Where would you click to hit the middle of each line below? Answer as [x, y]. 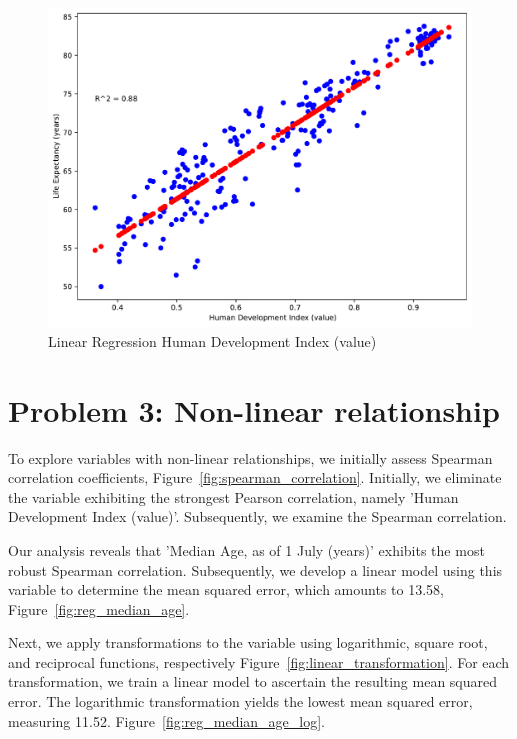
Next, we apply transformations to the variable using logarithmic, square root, [248, 642]
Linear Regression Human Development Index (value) [212, 340]
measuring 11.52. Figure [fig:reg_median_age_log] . [166, 720]
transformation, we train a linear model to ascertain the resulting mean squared [253, 681]
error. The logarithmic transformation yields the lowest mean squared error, [240, 701]
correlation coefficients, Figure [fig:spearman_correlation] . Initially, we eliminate [255, 477]
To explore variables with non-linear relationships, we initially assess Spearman [250, 457]
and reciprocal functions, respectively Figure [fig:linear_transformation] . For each [259, 661]
